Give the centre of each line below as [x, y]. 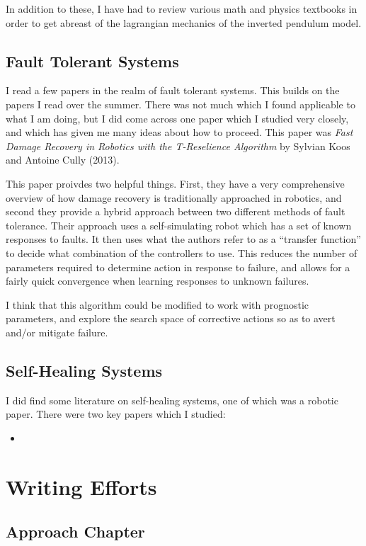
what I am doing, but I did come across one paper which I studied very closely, [177, 118]
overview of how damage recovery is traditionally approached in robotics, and [174, 197]
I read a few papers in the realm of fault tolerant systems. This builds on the [173, 90]
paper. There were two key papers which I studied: [116, 414]
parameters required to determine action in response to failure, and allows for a [178, 267]
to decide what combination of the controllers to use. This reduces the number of [182, 252]
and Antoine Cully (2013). [63, 160]
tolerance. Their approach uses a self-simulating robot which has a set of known [179, 225]
